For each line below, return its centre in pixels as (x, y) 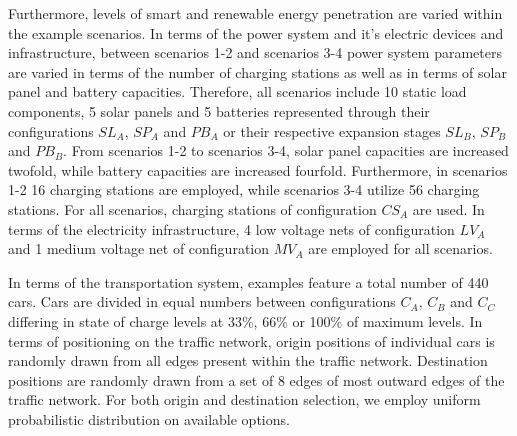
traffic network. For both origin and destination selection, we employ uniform (244, 399)
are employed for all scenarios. (400, 248)
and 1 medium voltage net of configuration (139, 248)
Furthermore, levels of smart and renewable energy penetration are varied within (255, 13)
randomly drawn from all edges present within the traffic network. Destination (248, 360)
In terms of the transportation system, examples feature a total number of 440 (248, 281)
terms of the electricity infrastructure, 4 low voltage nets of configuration (231, 228)
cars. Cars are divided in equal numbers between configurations (202, 301)
